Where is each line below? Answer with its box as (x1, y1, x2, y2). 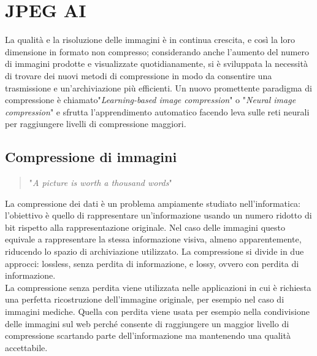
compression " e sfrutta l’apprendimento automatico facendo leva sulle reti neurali (5, 105, 310, 118)
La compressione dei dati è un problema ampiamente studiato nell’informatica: (5, 196, 300, 209)
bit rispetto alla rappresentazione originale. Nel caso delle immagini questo (5, 220, 286, 233)
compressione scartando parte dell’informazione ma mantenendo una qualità (5, 329, 291, 342)
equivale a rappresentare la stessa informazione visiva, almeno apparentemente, (5, 233, 302, 246)
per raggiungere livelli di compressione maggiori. (5, 117, 186, 130)
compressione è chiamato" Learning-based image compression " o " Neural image (5, 93, 296, 106)
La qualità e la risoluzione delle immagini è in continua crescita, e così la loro (5, 33, 296, 46)
